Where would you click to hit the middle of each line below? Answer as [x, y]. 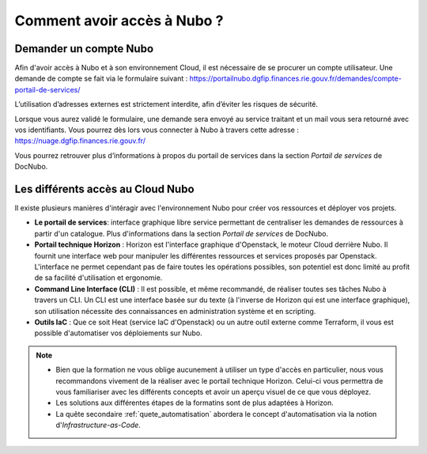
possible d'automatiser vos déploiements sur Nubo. [118, 333]
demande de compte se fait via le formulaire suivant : [101, 78]
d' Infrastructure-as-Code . [98, 425]
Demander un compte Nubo [84, 49]
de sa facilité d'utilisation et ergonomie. [98, 278]
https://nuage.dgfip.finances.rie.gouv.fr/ [80, 141]
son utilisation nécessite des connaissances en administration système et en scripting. [175, 311]
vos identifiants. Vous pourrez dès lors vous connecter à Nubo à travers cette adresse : [157, 130]
